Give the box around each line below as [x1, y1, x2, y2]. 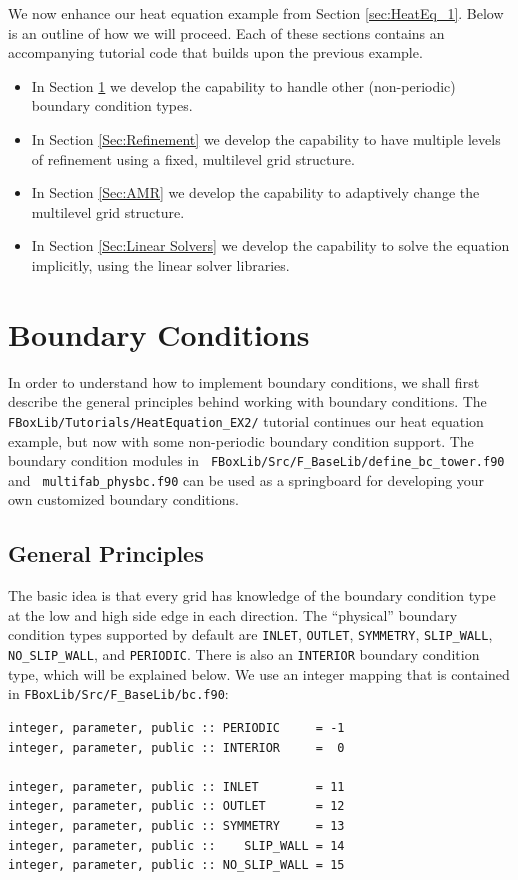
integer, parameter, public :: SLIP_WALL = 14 [8, 838, 345, 853]
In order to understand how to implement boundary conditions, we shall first [8, 371, 480, 392]
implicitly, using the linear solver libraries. [31, 254, 290, 275]
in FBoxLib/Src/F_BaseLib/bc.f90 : [8, 683, 229, 704]
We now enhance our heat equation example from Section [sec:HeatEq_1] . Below [8, 3, 504, 23]
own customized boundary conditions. [8, 489, 239, 510]
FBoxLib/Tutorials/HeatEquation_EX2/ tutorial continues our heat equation [8, 410, 484, 431]
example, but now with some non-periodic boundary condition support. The [8, 430, 474, 451]
